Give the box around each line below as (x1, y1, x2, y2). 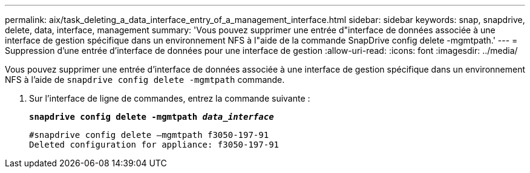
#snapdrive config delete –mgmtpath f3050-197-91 (29, 130, 269, 140)
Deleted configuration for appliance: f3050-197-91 (29, 140, 280, 149)
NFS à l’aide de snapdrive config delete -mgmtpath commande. (5, 74, 285, 85)
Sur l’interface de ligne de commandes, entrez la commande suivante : (29, 93, 310, 103)
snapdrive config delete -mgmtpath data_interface (29, 112, 274, 122)
